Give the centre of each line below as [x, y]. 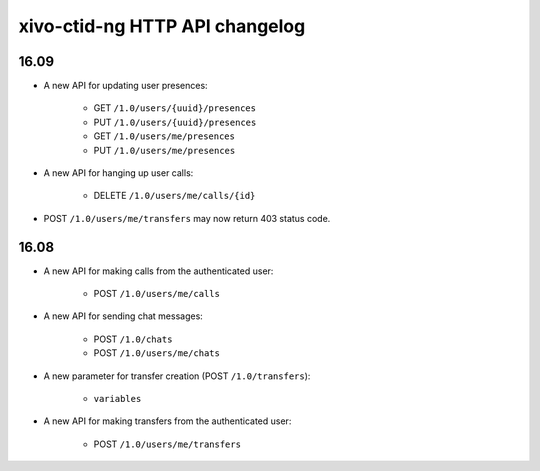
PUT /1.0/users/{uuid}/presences [175, 122]
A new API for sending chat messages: [123, 316]
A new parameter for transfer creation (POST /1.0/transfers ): [177, 376]
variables [117, 399]
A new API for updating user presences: [126, 86]
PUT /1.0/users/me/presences [164, 150]
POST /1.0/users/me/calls [156, 294]
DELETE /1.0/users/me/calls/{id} [174, 196]
